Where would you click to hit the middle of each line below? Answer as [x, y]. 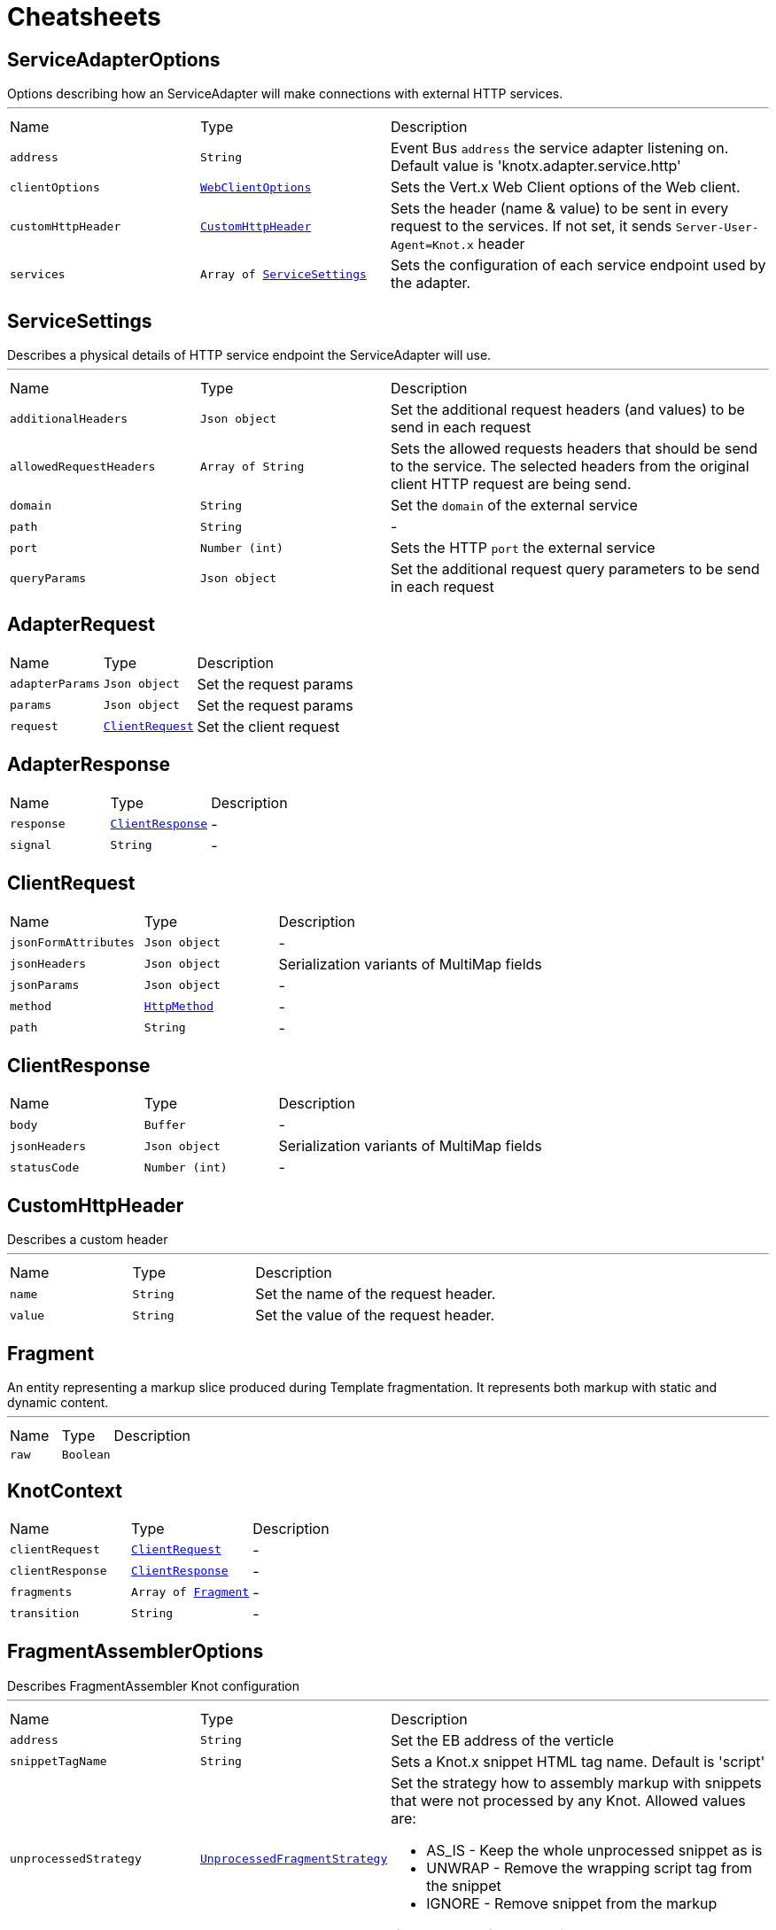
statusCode [45, 1167]
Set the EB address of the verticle [503, 1740]
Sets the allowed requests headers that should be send [574, 449]
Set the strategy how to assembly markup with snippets [576, 1782]
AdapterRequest [81, 625]
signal [31, 845]
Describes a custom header [88, 1240]
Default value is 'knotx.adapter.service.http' [536, 166]
